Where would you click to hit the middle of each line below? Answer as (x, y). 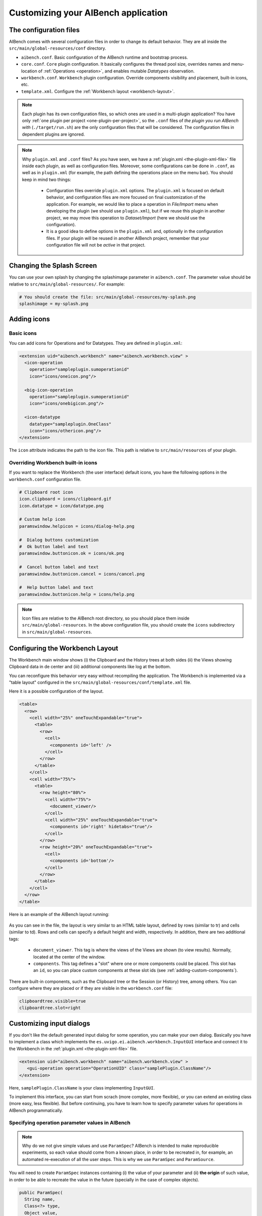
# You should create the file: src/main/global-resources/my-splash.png (107, 297)
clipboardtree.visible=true (52, 1001)
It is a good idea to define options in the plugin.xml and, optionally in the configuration (135, 232)
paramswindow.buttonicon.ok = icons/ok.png (72, 554)
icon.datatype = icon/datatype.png (61, 506)
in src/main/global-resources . (57, 632)
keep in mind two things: (47, 179)
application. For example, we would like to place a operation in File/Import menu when (132, 204)
